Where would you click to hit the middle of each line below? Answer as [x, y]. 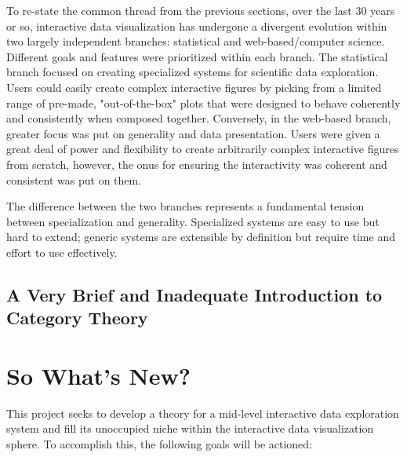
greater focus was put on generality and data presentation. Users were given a [193, 133]
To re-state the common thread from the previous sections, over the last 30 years [201, 10]
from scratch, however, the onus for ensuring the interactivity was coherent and [197, 164]
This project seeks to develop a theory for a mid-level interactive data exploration [203, 413]
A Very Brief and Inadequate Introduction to [194, 294]
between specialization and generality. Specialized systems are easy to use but [193, 221]
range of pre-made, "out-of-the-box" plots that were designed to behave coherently [203, 102]
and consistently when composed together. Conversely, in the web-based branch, [199, 118]
